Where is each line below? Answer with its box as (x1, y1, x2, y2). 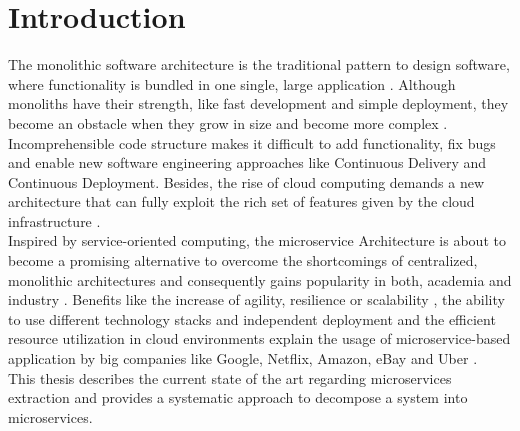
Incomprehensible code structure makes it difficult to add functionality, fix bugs (8, 132, 496, 153)
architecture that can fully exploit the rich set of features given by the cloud (8, 191, 475, 212)
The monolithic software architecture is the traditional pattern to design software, (8, 54, 510, 75)
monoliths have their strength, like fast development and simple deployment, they (8, 93, 509, 114)
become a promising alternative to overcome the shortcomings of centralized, (8, 250, 478, 271)
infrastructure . (8, 210, 101, 231)
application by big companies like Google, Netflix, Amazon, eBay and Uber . (8, 348, 478, 369)
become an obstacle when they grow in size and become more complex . (8, 112, 448, 133)
